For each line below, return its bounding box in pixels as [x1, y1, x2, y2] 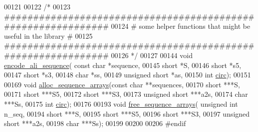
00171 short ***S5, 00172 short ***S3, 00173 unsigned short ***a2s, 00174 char [4, 89, 248, 99]
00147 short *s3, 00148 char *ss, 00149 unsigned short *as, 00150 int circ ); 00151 [4, 69, 251, 80]
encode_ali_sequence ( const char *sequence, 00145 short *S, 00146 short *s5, [4, 60, 242, 70]
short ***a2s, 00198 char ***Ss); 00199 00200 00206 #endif [4, 118, 186, 129]
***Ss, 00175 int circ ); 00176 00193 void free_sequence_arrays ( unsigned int [4, 98, 238, 109]
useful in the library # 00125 [4, 30, 93, 41]
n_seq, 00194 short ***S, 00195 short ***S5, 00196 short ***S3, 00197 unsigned [4, 108, 250, 119]
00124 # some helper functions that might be [111, 21, 251, 31]
